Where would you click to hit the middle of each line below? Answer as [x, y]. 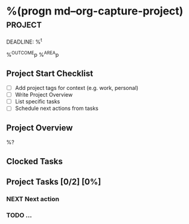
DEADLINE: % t [24, 41]
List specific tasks [37, 101]
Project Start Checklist [50, 73]
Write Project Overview [44, 95]
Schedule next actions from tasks [56, 108]
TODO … [19, 215]
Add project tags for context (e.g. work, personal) [77, 88]
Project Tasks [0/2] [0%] [54, 181]
